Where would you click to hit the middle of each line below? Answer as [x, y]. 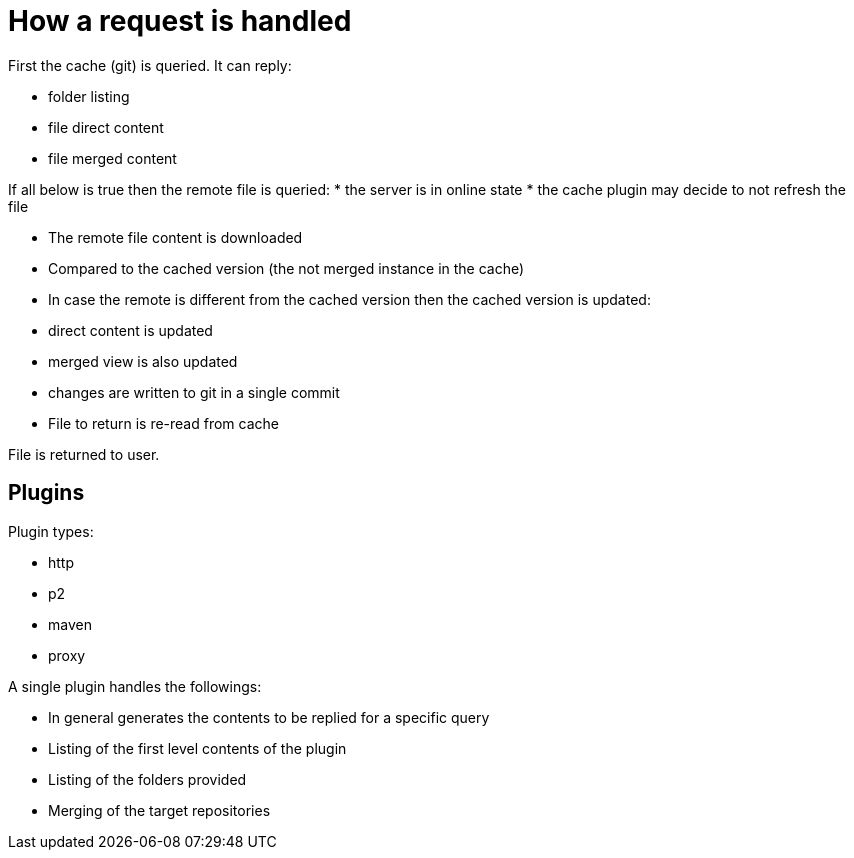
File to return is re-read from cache [163, 423]
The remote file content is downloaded [175, 237]
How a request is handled [180, 21]
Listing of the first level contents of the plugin [197, 748]
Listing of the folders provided [147, 779]
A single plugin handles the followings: [135, 686]
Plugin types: [51, 531]
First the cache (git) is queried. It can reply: [150, 65]
